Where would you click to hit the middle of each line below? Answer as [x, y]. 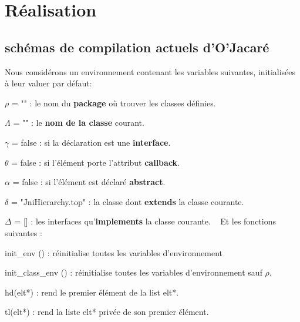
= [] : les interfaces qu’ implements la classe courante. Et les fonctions [145, 221]
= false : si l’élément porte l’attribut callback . [95, 162]
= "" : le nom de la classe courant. [79, 123]
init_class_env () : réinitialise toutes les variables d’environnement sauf [134, 272]
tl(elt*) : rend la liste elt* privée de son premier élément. [107, 312]
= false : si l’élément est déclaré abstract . [89, 182]
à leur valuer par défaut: [48, 83]
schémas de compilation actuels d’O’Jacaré [137, 47]
